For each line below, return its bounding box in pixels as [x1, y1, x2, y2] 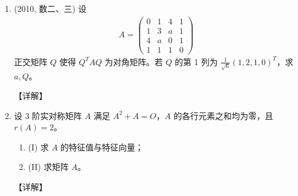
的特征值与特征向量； [60, 140, 144, 153]
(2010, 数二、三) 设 [14, 2, 86, 14]
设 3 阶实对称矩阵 [14, 109, 82, 121]
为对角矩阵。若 [104, 55, 163, 68]
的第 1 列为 [175, 55, 218, 68]
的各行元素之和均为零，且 [173, 109, 273, 121]
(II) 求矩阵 [28, 160, 69, 173]
